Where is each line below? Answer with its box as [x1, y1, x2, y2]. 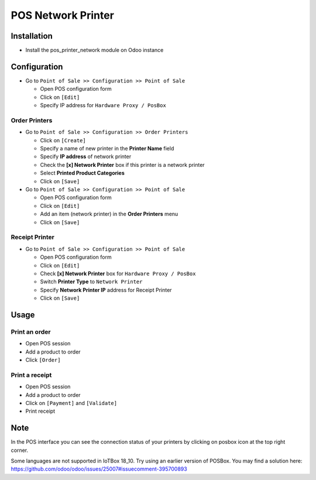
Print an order [11, 328, 51, 336]
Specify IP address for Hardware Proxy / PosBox [40, 102, 166, 109]
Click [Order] [25, 356, 61, 363]
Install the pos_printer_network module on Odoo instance [25, 47, 164, 54]
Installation [11, 31, 53, 41]
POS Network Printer [11, 9, 114, 22]
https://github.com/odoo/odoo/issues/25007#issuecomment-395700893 [11, 465, 187, 472]
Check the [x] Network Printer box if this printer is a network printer [40, 161, 205, 168]
